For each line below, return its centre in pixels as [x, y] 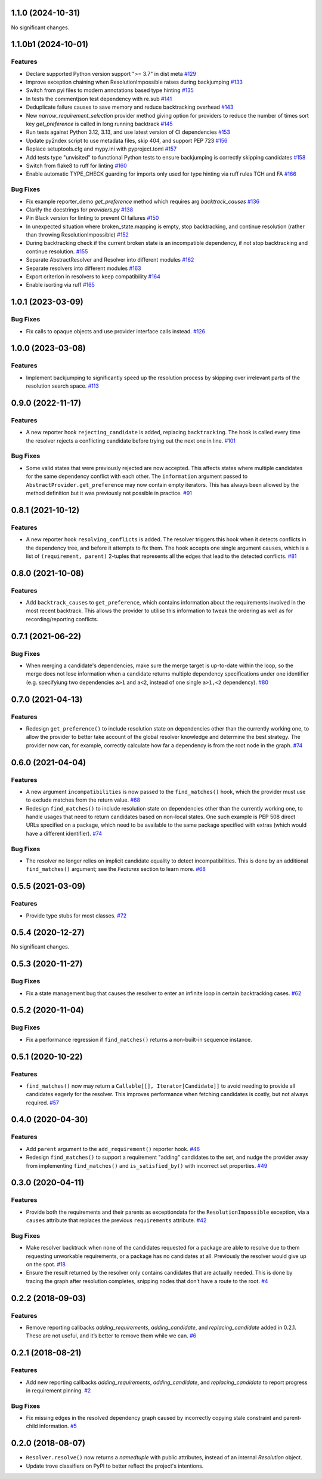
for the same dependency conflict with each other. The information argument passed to [137, 476]
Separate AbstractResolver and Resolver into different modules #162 [110, 260]
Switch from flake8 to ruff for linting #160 [77, 165]
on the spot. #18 [46, 1265]
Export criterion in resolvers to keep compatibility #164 [93, 277]
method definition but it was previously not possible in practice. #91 [109, 493]
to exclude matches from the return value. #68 [83, 800]
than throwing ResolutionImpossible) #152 [78, 235]
